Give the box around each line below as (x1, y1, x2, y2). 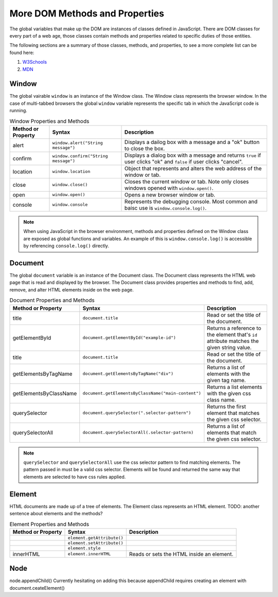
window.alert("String (52, 140, 103, 146)
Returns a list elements (206, 383, 263, 390)
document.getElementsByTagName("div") (82, 371, 173, 376)
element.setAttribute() (67, 540, 124, 546)
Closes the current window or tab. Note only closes (124, 178, 249, 185)
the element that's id (206, 331, 257, 338)
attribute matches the (206, 337, 259, 345)
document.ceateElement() (9, 585, 65, 591)
